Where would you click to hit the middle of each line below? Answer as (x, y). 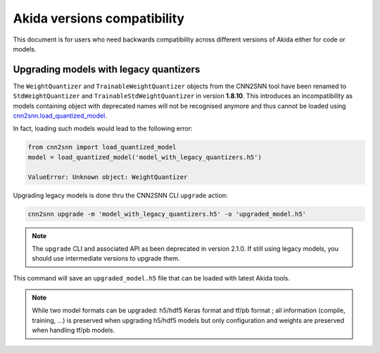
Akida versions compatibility (99, 18)
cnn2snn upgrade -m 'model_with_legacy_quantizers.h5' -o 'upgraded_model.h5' (167, 214)
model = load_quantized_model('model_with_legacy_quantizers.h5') (145, 157)
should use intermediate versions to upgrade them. (106, 259)
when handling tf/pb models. (74, 330)
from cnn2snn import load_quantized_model (102, 147)
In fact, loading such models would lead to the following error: (103, 129)
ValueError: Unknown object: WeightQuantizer (108, 177)
